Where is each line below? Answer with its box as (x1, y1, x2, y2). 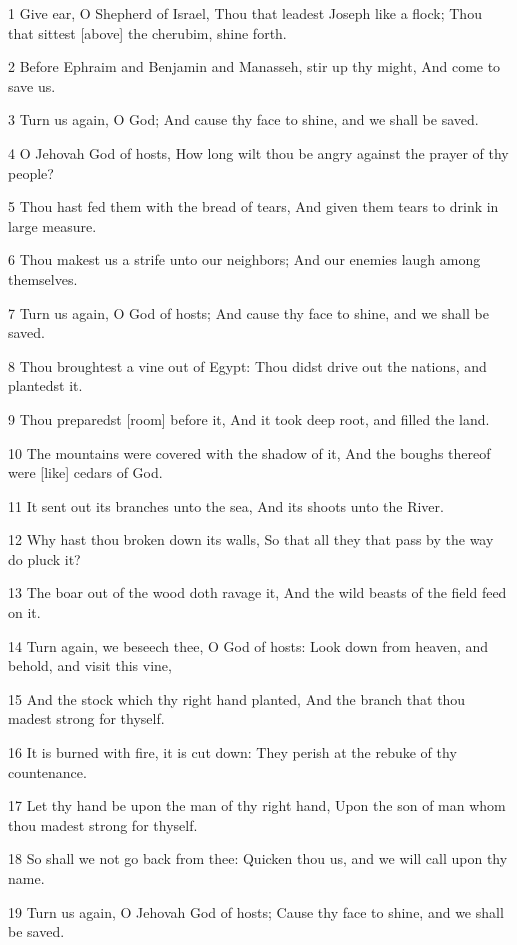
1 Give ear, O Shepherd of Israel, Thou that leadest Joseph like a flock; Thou (8, 3, 482, 23)
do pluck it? (8, 548, 81, 569)
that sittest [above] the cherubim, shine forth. (8, 22, 287, 43)
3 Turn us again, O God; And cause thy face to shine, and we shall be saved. (8, 109, 479, 130)
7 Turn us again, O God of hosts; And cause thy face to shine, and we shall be (8, 302, 489, 323)
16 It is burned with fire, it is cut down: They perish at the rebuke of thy (8, 742, 457, 763)
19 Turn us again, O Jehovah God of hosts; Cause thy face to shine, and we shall (8, 901, 504, 922)
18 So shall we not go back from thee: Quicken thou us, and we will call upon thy (8, 848, 508, 869)
